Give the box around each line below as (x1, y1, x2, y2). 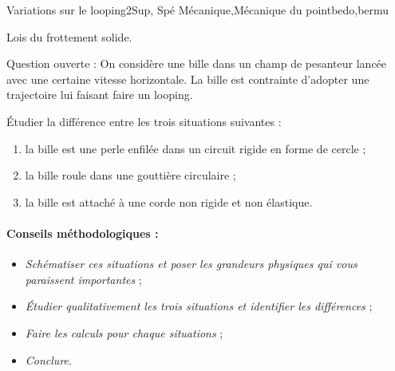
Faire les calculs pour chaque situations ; (25, 324, 223, 341)
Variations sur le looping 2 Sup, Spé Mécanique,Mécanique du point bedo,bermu (6, 2, 389, 18)
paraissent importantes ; (25, 270, 142, 287)
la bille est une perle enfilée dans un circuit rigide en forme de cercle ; (25, 140, 366, 156)
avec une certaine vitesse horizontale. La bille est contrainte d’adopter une (6, 70, 369, 87)
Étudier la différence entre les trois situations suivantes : (6, 112, 282, 129)
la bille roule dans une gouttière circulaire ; (25, 167, 236, 184)
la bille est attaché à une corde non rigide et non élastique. (25, 193, 313, 210)
